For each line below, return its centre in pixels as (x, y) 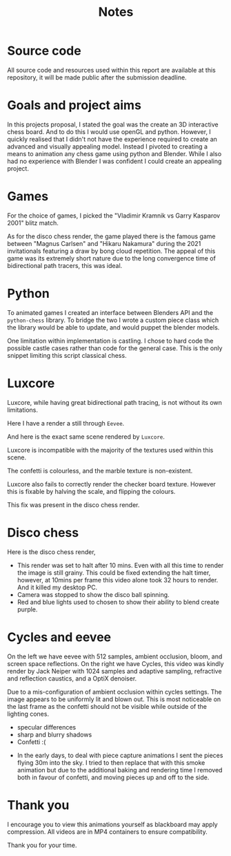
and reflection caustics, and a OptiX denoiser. (72, 678)
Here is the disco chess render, (51, 552)
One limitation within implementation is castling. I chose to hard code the (110, 341)
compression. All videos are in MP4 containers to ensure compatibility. (108, 831)
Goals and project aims (74, 105)
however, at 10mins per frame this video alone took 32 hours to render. (118, 580)
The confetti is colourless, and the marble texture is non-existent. (100, 470)
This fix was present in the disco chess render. (73, 504)
